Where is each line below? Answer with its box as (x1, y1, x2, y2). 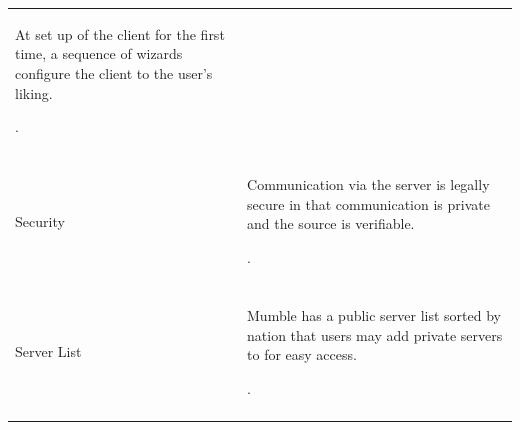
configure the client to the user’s (15, 62, 213, 83)
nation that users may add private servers (247, 324, 503, 345)
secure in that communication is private (247, 193, 490, 214)
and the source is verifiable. (247, 213, 415, 234)
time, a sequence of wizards (15, 43, 183, 64)
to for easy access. (247, 344, 357, 365)
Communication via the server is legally (247, 174, 490, 195)
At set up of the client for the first (15, 23, 225, 44)
